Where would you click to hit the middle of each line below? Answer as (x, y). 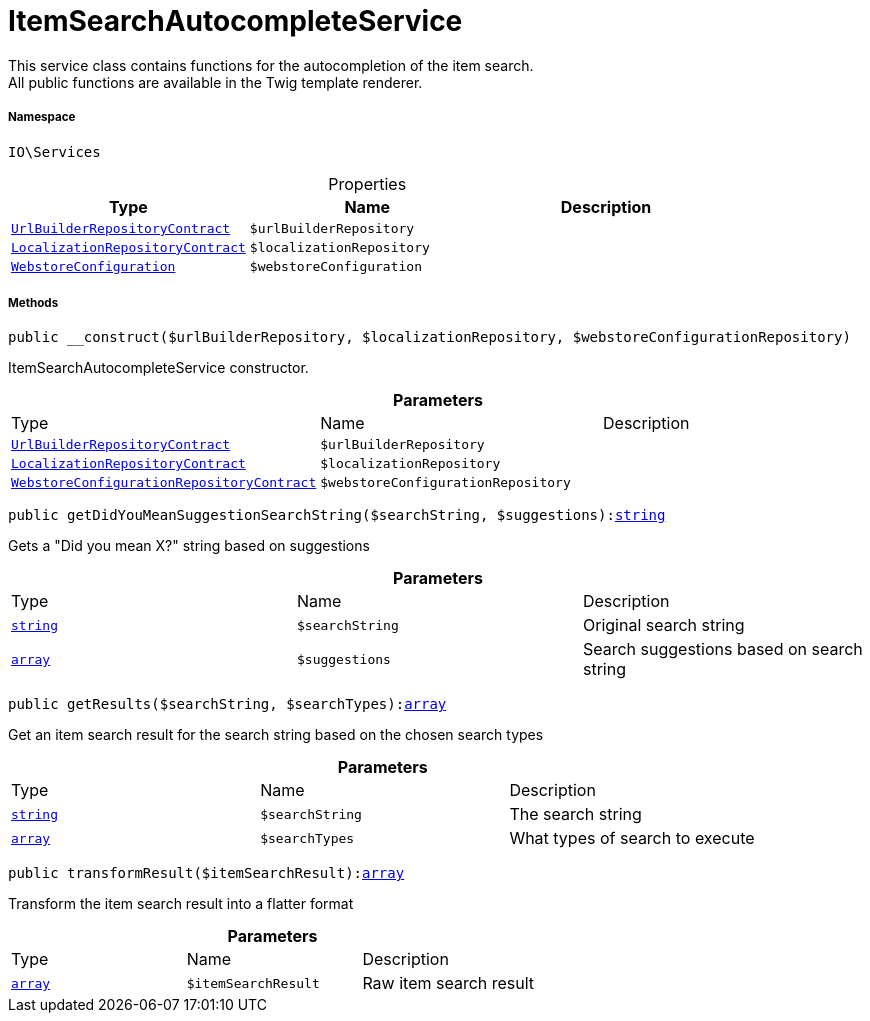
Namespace (42, 117)
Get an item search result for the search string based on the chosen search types (276, 735)
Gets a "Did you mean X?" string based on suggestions (189, 546)
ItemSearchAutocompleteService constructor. (158, 368)
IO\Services (54, 151)
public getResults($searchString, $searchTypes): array (227, 704)
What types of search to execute (632, 838)
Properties (367, 183)
